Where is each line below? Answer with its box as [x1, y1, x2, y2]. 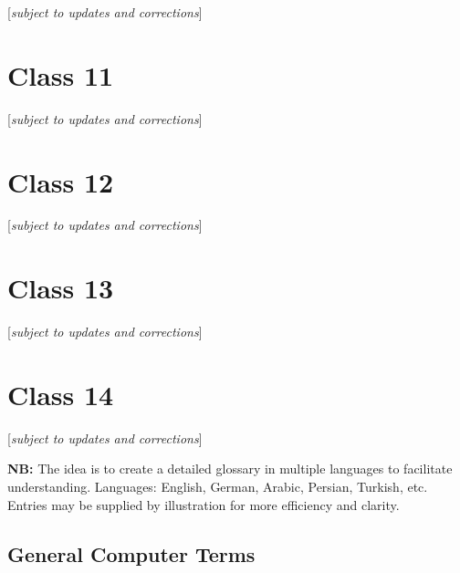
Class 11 [7, 56, 114, 93]
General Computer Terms [7, 539, 256, 568]
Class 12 [7, 162, 114, 200]
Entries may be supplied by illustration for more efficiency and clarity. [7, 495, 400, 514]
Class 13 [7, 269, 114, 307]
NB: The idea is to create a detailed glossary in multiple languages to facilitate [7, 459, 453, 478]
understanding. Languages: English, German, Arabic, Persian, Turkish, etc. [7, 477, 428, 496]
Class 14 [7, 375, 114, 412]
